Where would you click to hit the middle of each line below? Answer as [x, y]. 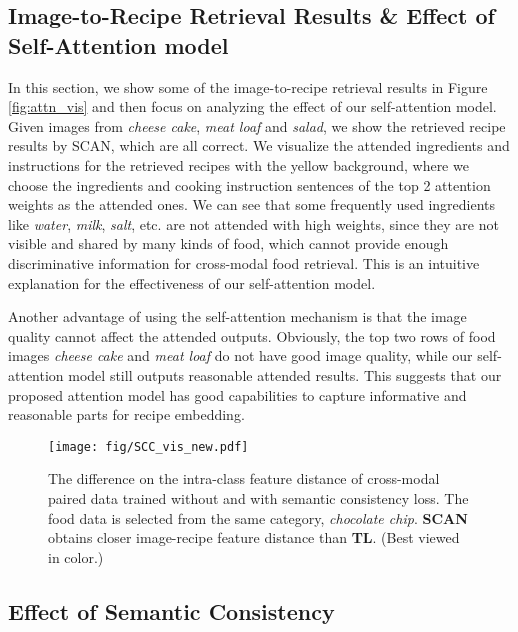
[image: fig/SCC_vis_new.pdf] [148, 446]
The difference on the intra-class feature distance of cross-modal [244, 478]
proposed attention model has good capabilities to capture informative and [237, 394]
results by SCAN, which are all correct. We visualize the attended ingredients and [259, 145]
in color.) [76, 556]
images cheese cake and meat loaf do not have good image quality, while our [240, 355]
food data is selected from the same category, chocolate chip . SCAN [258, 517]
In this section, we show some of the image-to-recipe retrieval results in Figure [248, 86]
